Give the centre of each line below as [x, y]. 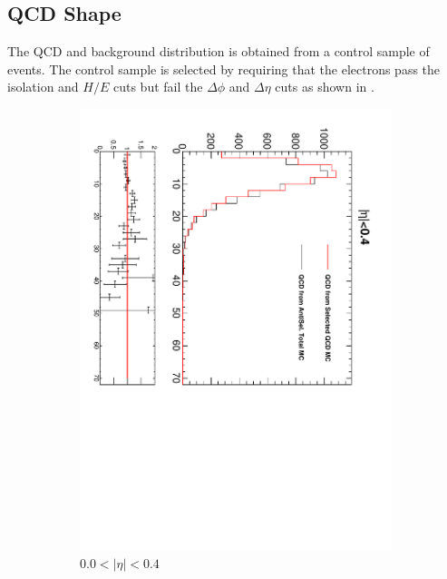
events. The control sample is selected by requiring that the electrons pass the [224, 69]
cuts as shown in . [325, 87]
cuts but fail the [158, 87]
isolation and [43, 87]
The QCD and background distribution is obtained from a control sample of [219, 51]
